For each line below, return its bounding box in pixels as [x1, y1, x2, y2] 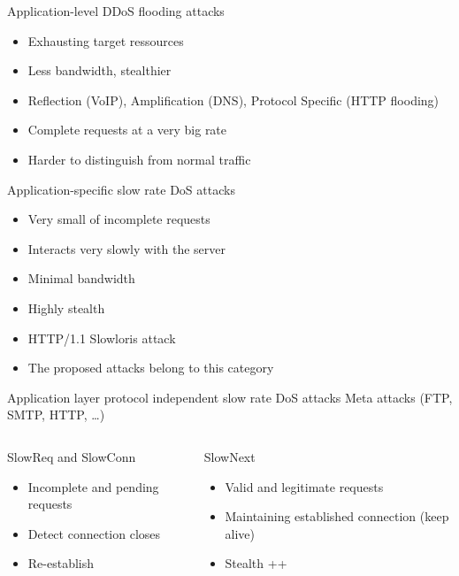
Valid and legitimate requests [225, 477, 384, 495]
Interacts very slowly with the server [27, 239, 226, 257]
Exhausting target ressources [27, 31, 184, 50]
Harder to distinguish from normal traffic [27, 150, 251, 168]
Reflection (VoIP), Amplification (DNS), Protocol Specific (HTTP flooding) [27, 90, 440, 109]
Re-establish [27, 554, 95, 572]
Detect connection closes [27, 524, 161, 542]
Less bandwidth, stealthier [27, 61, 172, 80]
